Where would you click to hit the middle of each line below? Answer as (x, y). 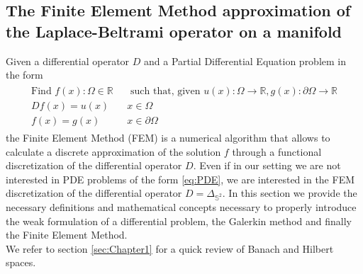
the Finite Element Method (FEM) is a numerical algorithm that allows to (168, 137)
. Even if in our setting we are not (267, 165)
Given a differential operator (68, 61)
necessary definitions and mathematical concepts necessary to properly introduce (181, 207)
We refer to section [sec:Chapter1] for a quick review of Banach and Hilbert (170, 248)
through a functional (277, 151)
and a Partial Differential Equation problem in (245, 61)
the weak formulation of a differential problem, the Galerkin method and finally (179, 221)
